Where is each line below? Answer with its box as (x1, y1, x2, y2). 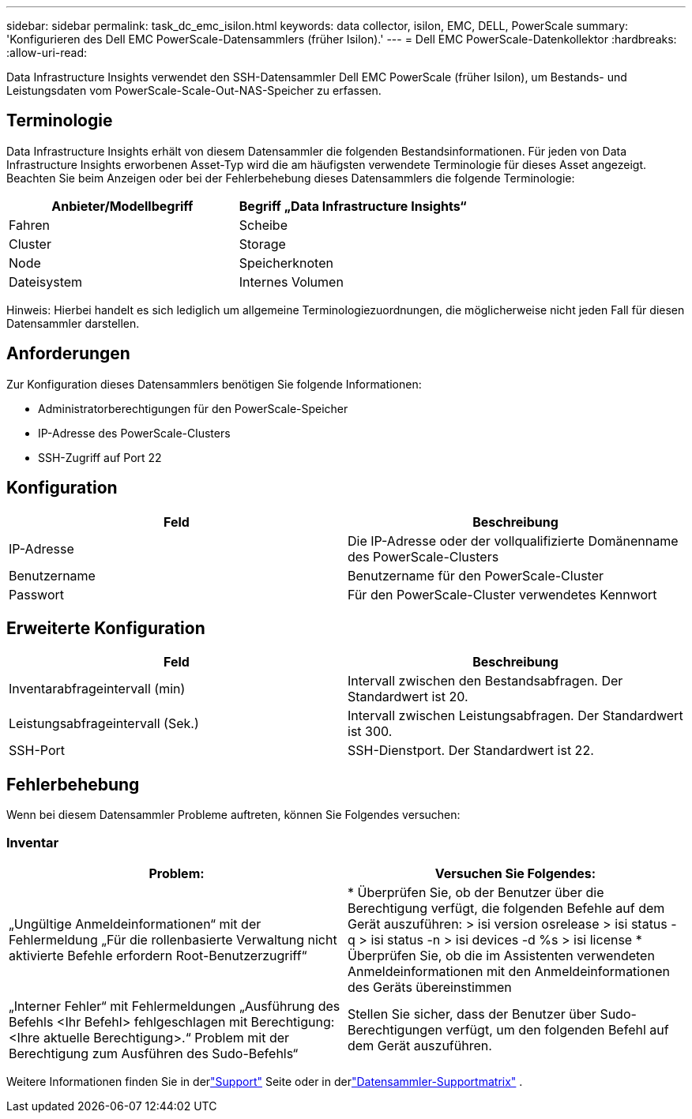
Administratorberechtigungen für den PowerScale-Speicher (38, 401, 348, 415)
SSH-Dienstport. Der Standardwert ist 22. (348, 742, 594, 759)
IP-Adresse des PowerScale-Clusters (38, 426, 231, 440)
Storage (239, 235, 286, 252)
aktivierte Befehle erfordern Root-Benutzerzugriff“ (9, 947, 307, 963)
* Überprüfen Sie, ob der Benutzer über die (348, 884, 604, 900)
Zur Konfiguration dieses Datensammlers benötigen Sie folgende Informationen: (6, 377, 422, 391)
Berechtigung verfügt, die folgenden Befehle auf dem (348, 899, 665, 916)
